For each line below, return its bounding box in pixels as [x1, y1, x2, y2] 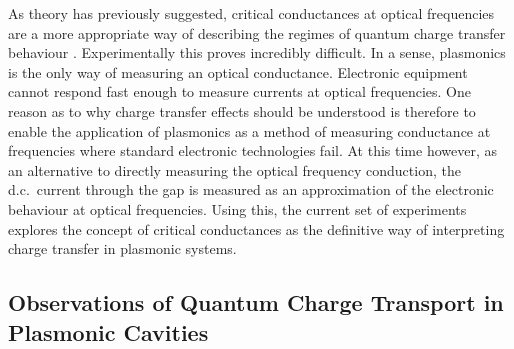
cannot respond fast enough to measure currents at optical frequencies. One [8, 81, 471, 102]
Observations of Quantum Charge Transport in [8, 287, 504, 318]
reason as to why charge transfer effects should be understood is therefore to [8, 100, 476, 121]
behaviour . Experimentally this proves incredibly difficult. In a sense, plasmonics [8, 42, 506, 63]
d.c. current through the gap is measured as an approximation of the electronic [8, 179, 494, 200]
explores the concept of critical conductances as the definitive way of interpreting [8, 218, 505, 239]
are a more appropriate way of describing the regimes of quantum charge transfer [8, 22, 506, 43]
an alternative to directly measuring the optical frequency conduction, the [8, 159, 461, 180]
